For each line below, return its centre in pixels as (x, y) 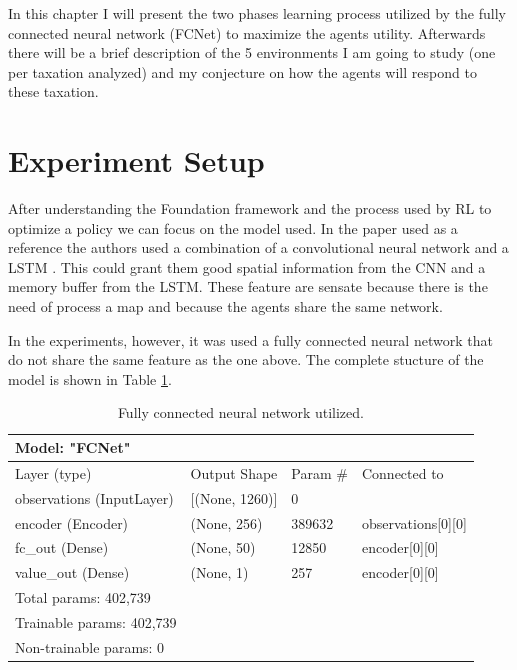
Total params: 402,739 (83, 597)
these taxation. (53, 91)
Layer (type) (53, 472)
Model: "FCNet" (73, 447)
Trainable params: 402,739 (96, 621)
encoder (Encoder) (72, 522)
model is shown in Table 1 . (90, 378)
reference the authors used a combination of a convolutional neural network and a (258, 247)
